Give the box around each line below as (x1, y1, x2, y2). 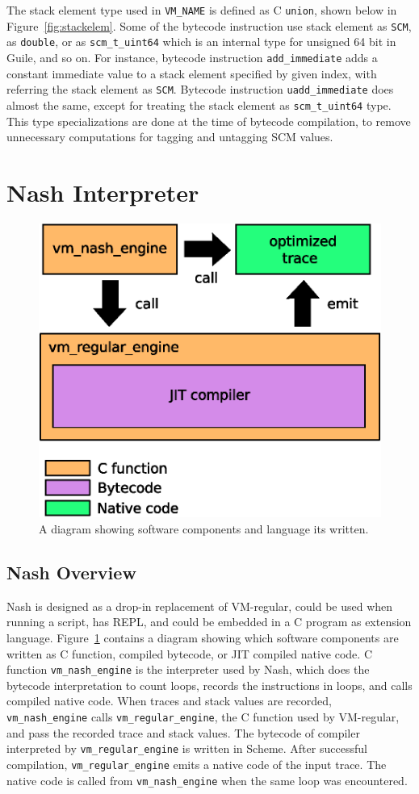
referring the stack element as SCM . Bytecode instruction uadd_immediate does (6, 81, 394, 98)
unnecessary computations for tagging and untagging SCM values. (6, 128, 333, 145)
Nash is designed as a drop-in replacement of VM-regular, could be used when (6, 597, 393, 614)
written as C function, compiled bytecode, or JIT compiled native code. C (6, 645, 372, 662)
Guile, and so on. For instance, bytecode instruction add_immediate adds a (6, 48, 378, 65)
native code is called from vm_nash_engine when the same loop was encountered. (6, 771, 408, 788)
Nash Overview (6, 560, 136, 584)
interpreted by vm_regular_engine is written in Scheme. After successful (6, 740, 367, 757)
